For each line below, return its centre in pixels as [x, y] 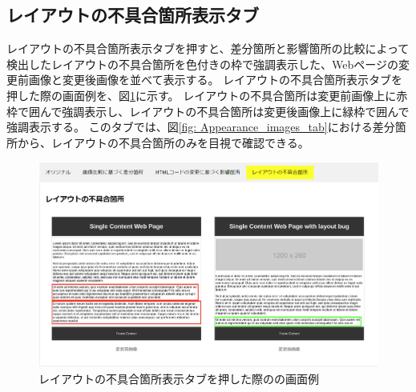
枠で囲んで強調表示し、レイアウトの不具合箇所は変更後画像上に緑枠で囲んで [208, 111]
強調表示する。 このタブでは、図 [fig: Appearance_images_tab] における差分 [201, 127]
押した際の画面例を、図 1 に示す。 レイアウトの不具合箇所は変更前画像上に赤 [207, 95]
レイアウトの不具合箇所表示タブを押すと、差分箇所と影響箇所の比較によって [208, 48]
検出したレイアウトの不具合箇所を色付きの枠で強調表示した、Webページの [202, 64]
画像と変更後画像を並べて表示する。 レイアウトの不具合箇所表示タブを [216, 80]
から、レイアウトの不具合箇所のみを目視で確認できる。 [163, 142]
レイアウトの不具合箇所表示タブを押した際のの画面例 [179, 378]
